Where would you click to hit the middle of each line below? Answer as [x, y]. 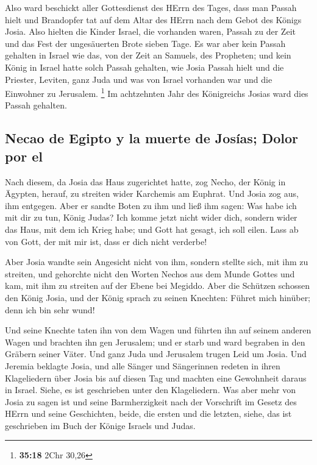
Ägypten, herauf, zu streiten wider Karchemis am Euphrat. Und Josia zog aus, [152, 193]
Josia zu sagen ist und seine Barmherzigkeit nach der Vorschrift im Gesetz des [151, 401]
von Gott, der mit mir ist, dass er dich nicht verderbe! [106, 241]
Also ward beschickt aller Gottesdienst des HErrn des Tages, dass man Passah [151, 7]
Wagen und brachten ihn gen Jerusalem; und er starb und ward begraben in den [155, 342]
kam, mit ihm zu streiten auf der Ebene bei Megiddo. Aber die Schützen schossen [157, 286]
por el [24, 156]
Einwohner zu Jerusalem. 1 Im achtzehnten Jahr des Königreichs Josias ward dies [157, 92]
